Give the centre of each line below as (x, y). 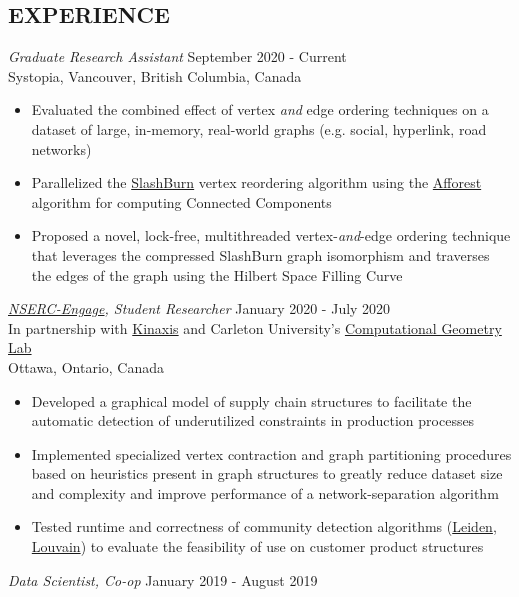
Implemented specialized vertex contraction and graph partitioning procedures (271, 453)
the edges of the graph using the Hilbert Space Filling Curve (217, 274)
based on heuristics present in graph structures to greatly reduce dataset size (267, 473)
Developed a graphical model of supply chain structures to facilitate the (251, 400)
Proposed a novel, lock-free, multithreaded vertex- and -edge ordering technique (271, 235)
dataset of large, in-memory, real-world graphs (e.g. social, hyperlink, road (259, 128)
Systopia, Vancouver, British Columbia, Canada (155, 75)
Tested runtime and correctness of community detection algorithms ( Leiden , (264, 526)
